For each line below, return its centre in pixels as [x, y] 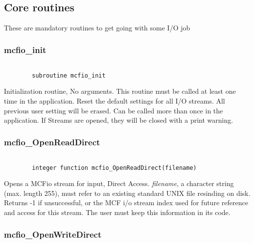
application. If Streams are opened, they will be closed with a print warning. [119, 120]
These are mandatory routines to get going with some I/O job [97, 28]
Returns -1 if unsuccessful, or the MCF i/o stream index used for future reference [126, 202]
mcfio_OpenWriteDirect [53, 234]
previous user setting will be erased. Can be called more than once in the [114, 110]
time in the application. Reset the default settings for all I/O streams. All [115, 100]
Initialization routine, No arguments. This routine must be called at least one [120, 91]
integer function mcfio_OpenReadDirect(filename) [114, 168]
